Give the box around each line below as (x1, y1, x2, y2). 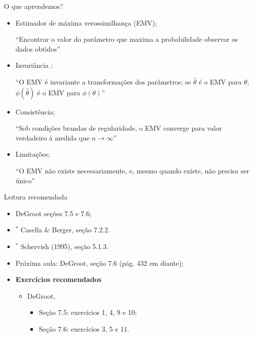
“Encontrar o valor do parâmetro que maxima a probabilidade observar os (15, 34, 238, 44)
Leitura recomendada (4, 192, 68, 202)
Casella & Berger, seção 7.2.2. (21, 225, 110, 235)
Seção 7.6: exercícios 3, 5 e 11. (39, 323, 129, 334)
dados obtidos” (15, 43, 60, 54)
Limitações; (15, 149, 50, 159)
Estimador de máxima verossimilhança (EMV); (15, 17, 157, 28)
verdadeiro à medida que (15, 132, 90, 142)
